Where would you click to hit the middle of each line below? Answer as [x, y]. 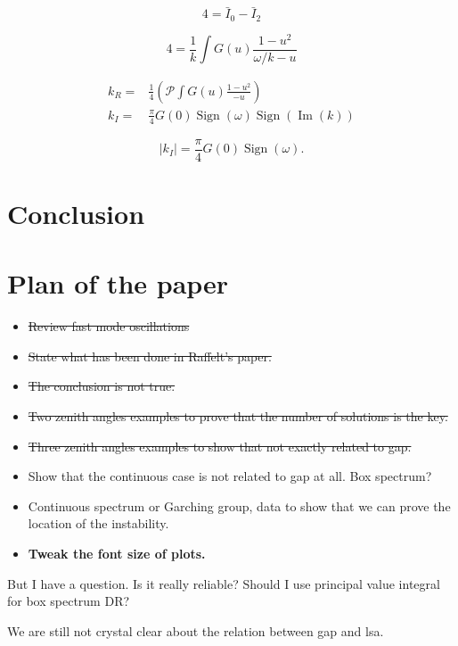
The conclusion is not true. [102, 386]
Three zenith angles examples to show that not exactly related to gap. [220, 446]
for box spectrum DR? [69, 601]
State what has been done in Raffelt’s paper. [150, 356]
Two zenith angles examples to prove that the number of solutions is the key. [238, 416]
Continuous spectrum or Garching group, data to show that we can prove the [239, 505]
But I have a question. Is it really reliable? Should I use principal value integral [224, 583]
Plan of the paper [118, 283]
